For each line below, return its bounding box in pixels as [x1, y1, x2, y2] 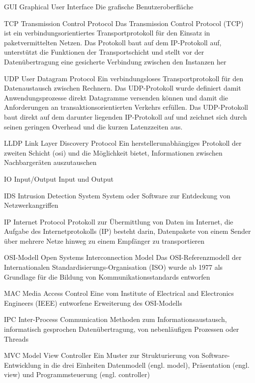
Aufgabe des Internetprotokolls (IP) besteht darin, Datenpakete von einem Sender [4, 226, 251, 236]
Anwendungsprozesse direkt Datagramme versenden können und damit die [4, 92, 228, 102]
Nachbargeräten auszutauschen [4, 157, 97, 167]
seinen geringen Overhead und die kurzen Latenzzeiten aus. [4, 121, 183, 131]
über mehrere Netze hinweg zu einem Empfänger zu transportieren [4, 235, 205, 246]
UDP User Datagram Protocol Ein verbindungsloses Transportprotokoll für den [4, 73, 244, 83]
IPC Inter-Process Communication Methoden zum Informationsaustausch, [4, 314, 227, 324]
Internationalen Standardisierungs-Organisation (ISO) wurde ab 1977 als [4, 262, 223, 272]
